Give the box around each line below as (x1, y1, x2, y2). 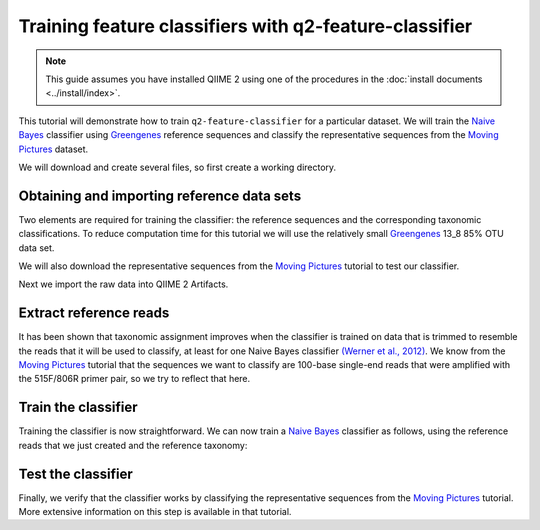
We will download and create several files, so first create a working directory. (18, 161, 337, 173)
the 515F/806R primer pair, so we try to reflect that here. (18, 373, 251, 385)
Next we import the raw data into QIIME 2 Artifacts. (18, 278, 229, 290)
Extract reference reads (18, 305, 170, 322)
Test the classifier (18, 465, 134, 482)
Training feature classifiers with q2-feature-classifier (18, 15, 473, 37)
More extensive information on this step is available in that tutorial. (18, 506, 292, 518)
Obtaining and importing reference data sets (18, 187, 302, 204)
